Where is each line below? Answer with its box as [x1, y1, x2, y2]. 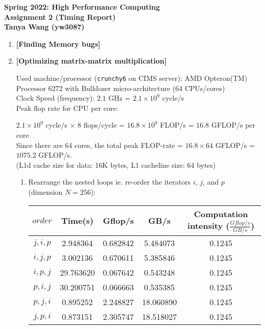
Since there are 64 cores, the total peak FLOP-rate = [16, 139, 183, 150]
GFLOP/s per [211, 119, 256, 130]
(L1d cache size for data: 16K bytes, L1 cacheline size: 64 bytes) [16, 159, 216, 170]
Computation [194, 207, 248, 220]
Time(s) [61, 215, 94, 227]
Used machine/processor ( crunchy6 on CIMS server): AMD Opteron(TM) [16, 72, 248, 83]
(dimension [28, 186, 63, 197]
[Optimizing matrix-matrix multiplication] [16, 55, 167, 66]
